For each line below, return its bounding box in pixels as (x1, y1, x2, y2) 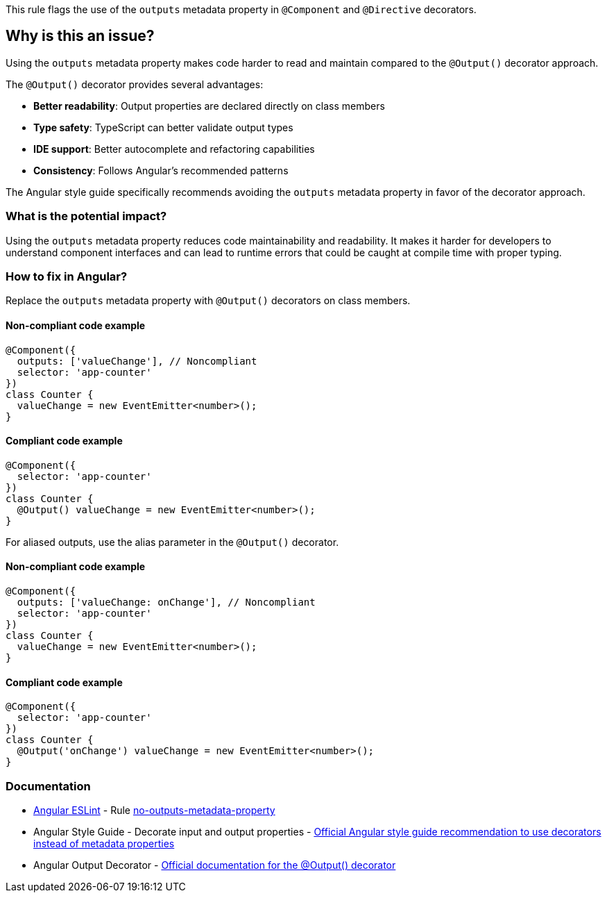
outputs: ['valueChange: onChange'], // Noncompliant (17, 597, 316, 608)
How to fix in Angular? (6, 269, 128, 283)
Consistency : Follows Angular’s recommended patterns (33, 164, 289, 176)
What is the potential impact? (6, 209, 167, 224)
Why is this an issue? (6, 27, 155, 45)
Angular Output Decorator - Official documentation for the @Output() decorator (33, 858, 396, 871)
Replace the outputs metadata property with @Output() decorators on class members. (6, 294, 411, 307)
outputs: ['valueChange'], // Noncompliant (17, 355, 257, 367)
